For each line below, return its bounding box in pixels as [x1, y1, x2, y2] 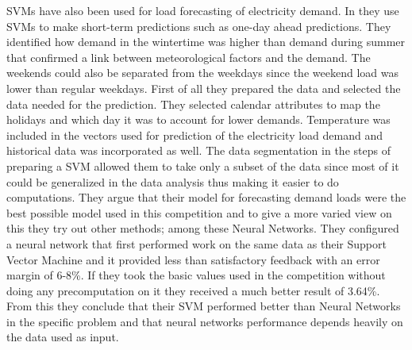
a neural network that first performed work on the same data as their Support [6, 235, 387, 252]
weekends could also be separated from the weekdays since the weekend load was [6, 64, 399, 81]
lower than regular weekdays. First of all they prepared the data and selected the [6, 79, 401, 96]
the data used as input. [6, 329, 119, 345]
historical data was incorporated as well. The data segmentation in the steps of [6, 142, 391, 159]
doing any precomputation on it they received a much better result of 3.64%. [6, 282, 380, 298]
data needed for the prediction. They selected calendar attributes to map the [6, 95, 380, 112]
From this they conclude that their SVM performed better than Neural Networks [6, 298, 401, 314]
